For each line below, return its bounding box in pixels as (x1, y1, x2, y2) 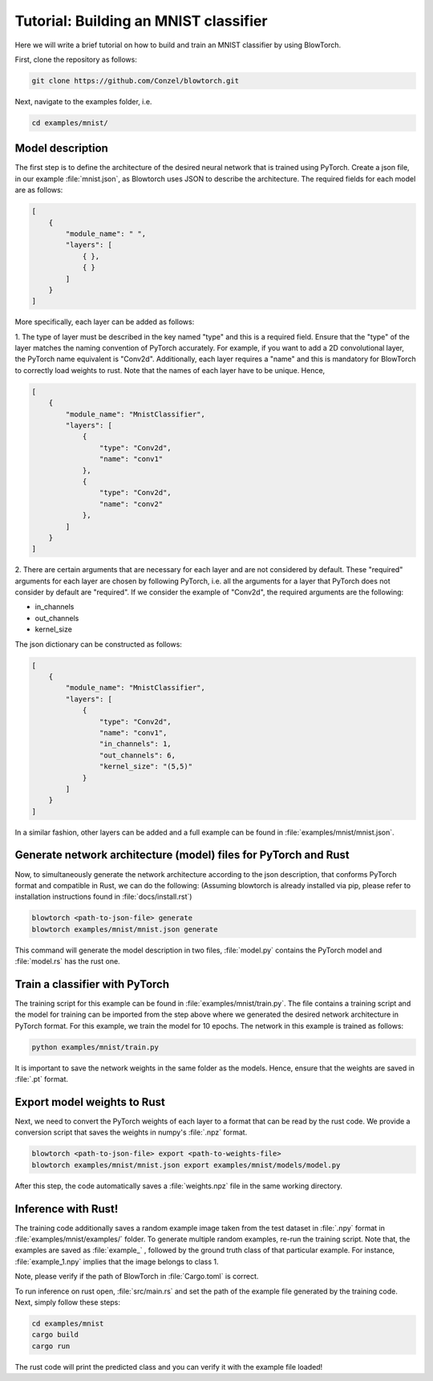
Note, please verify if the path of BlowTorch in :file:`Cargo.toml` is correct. (14, 1272, 259, 1281)
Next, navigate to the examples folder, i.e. (14, 96, 152, 106)
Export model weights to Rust (14, 1095, 166, 1109)
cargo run (31, 1341, 71, 1351)
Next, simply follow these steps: (14, 1298, 120, 1307)
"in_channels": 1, (99, 739, 172, 749)
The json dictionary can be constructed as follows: (14, 639, 182, 649)
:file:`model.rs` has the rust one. (14, 957, 120, 966)
